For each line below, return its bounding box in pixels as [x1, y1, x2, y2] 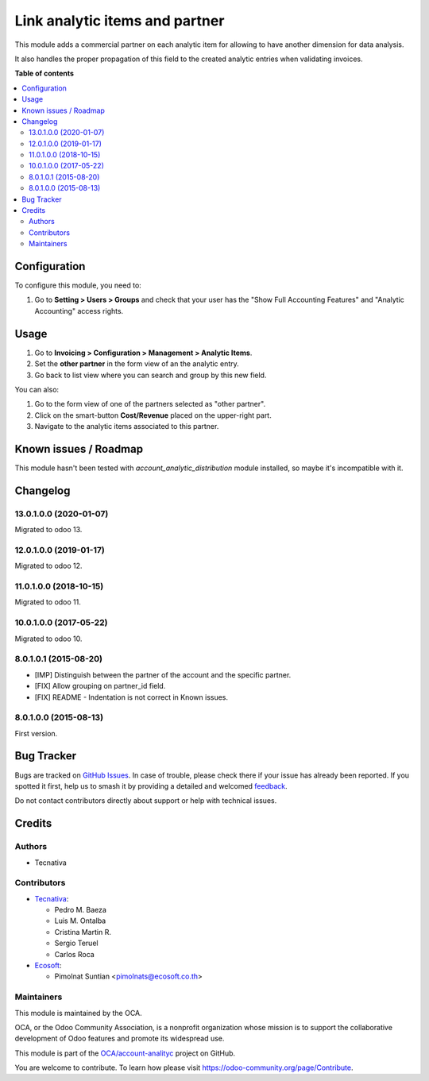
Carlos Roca [54, 949, 95, 959]
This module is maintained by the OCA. [14, 1008, 142, 1017]
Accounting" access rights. [34, 306, 124, 315]
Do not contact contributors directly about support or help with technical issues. [14, 796, 277, 805]
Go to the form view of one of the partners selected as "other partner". [34, 400, 266, 409]
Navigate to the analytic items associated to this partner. [34, 422, 219, 431]
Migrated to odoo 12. [14, 561, 83, 571]
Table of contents [14, 68, 75, 79]
